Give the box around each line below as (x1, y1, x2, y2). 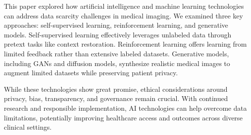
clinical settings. (4, 122, 52, 132)
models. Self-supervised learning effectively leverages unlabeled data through (4, 29, 232, 39)
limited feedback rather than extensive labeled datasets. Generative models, (4, 48, 229, 58)
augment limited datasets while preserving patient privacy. (4, 67, 178, 78)
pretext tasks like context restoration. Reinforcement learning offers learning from (4, 39, 247, 49)
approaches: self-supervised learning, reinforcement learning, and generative (4, 20, 228, 30)
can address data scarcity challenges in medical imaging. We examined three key (4, 10, 243, 20)
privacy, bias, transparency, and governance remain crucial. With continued (4, 93, 228, 103)
